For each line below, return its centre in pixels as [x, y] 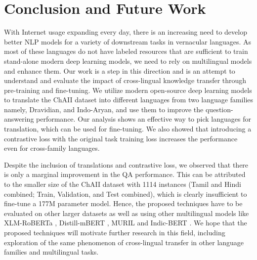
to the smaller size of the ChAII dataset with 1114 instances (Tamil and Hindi [123, 184]
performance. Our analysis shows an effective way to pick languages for [144, 119]
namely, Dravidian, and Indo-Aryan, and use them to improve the [104, 109]
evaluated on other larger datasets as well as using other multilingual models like [127, 213]
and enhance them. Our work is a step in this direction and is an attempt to [120, 70]
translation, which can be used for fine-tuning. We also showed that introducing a [128, 129]
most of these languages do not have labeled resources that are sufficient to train [126, 51]
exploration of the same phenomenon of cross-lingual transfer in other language [124, 242]
